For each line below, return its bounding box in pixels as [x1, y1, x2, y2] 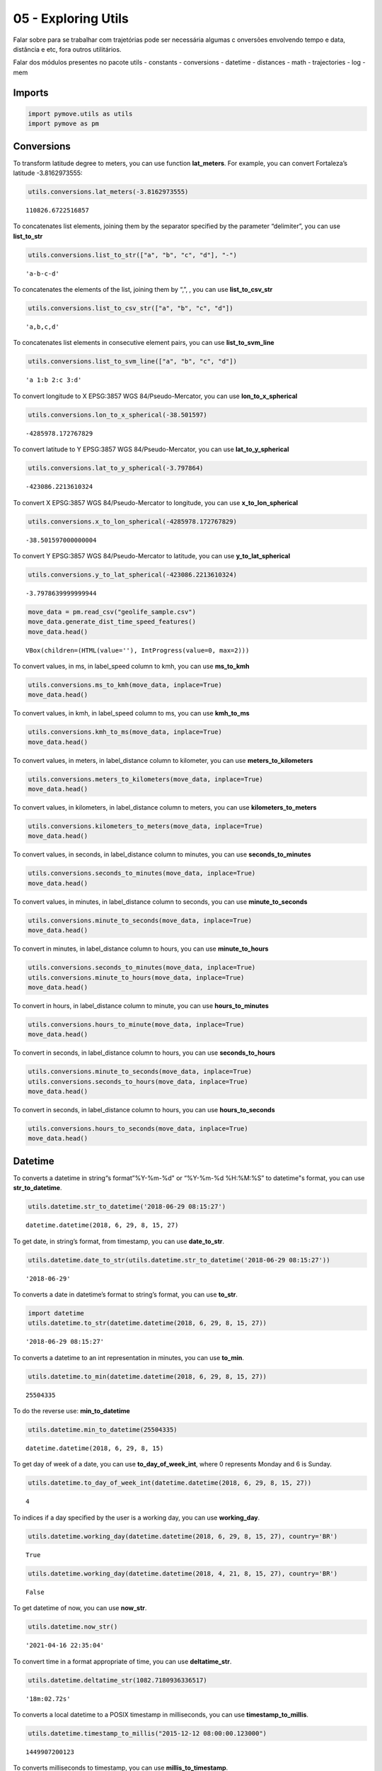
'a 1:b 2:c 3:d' [25, 376, 82, 384]
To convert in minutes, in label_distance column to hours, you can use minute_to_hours [13, 944, 269, 953]
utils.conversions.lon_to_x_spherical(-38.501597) [28, 411, 208, 419]
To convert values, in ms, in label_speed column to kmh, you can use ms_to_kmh [13, 662, 250, 671]
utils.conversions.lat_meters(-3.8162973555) [28, 188, 189, 196]
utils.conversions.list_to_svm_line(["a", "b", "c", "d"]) [28, 358, 237, 366]
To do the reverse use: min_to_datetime [13, 1407, 130, 1415]
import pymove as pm [28, 120, 99, 128]
